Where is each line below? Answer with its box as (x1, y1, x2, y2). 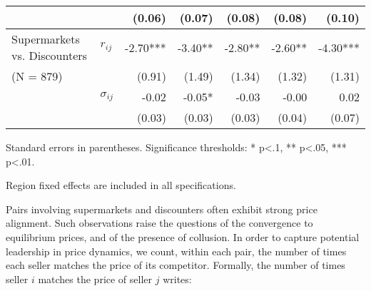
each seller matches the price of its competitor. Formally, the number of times (6, 257, 345, 272)
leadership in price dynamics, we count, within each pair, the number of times (6, 243, 347, 258)
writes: (163, 271, 192, 286)
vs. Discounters (11, 47, 87, 63)
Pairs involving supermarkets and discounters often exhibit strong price (6, 201, 317, 216)
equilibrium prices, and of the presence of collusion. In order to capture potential (6, 229, 360, 244)
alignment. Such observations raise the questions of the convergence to (6, 215, 313, 230)
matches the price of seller (38, 271, 153, 286)
